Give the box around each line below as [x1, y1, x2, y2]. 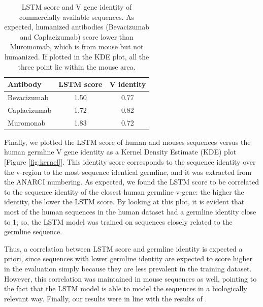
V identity [109, 79, 146, 89]
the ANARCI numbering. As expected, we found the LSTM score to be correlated [4, 176, 259, 187]
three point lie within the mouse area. [18, 61, 136, 72]
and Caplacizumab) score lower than [20, 31, 134, 42]
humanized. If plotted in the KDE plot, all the [4, 51, 149, 62]
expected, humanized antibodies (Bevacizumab [4, 21, 149, 32]
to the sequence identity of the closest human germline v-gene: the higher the [4, 186, 244, 197]
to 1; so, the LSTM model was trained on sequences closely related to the [4, 216, 233, 227]
